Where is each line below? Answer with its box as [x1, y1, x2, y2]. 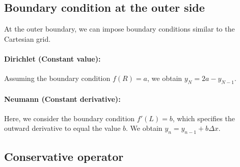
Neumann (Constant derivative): [4, 93, 121, 104]
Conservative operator [4, 148, 124, 164]
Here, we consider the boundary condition [4, 113, 135, 123]
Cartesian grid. [4, 33, 51, 44]
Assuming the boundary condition [4, 73, 111, 83]
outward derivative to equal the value [4, 123, 121, 133]
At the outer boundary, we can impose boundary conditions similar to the [4, 23, 235, 34]
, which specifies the [172, 113, 235, 123]
